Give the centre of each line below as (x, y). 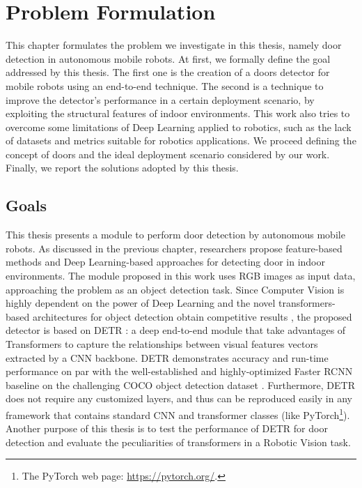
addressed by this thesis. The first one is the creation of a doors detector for (168, 72)
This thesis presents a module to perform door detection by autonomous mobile (175, 235)
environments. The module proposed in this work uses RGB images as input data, (181, 276)
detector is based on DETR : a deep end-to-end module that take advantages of (176, 330)
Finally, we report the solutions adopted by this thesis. (122, 168)
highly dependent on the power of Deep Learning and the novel (141, 303)
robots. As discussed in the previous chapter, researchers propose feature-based (174, 248)
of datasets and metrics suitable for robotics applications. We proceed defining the (181, 140)
